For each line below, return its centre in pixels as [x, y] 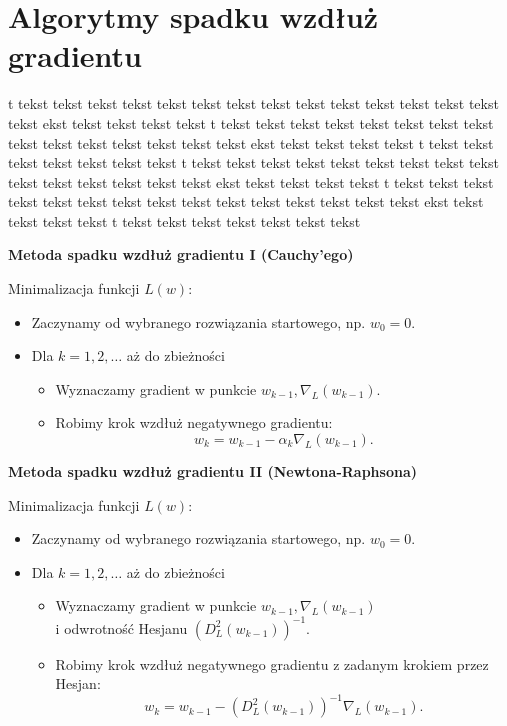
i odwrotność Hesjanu [121, 627]
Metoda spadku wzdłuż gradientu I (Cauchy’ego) [181, 254]
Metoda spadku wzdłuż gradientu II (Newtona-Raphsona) [212, 471]
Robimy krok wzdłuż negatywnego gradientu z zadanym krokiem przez [272, 663]
